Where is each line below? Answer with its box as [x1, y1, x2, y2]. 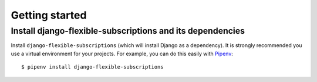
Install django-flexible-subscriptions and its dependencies [11, 26, 245, 36]
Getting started [11, 9, 87, 22]
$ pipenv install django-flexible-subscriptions [21, 64, 164, 70]
